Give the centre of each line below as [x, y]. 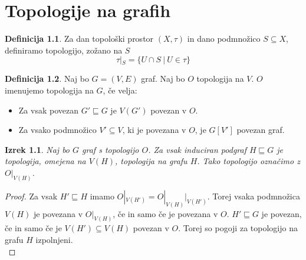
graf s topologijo [111, 149]
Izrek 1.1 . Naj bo [37, 149]
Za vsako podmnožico [57, 130]
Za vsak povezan [48, 110]
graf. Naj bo [163, 79]
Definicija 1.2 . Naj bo [47, 79]
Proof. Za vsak [31, 196]
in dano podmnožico [224, 39]
